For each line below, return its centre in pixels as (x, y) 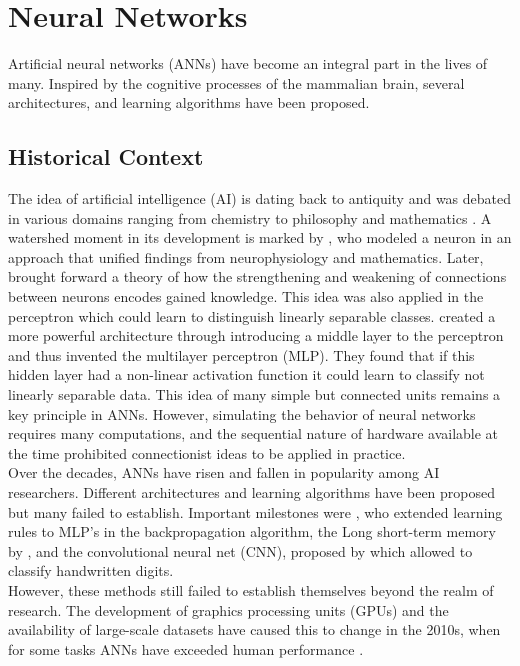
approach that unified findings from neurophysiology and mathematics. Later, (246, 256)
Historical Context (106, 156)
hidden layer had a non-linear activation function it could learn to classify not (246, 374)
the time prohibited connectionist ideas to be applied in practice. (207, 452)
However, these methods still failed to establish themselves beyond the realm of (251, 589)
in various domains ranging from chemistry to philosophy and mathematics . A (250, 217)
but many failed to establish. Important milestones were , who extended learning (255, 511)
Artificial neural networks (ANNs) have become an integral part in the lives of (248, 63)
